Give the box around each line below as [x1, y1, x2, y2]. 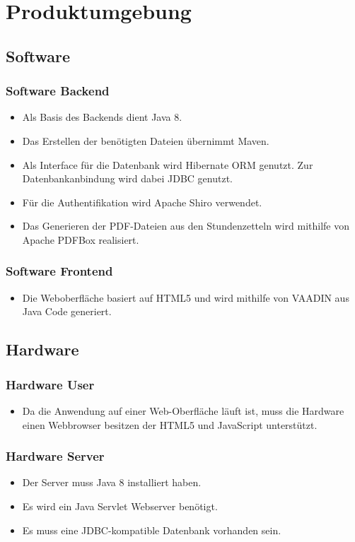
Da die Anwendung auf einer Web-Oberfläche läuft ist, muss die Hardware [22, 403, 344, 418]
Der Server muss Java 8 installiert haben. [22, 475, 202, 490]
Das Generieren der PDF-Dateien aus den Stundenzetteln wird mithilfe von [22, 218, 350, 233]
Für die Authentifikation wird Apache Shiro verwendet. [22, 194, 262, 209]
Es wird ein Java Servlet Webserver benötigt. [22, 498, 218, 513]
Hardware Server [6, 447, 105, 465]
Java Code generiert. [22, 304, 112, 319]
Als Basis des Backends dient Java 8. [22, 110, 182, 124]
